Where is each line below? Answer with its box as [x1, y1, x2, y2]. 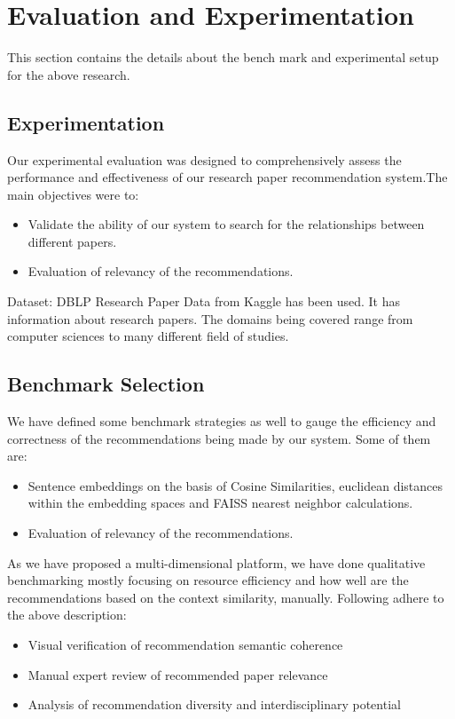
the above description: [7, 605, 127, 624]
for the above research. [7, 65, 130, 83]
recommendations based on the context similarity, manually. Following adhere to [7, 588, 444, 606]
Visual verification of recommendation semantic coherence [27, 636, 343, 653]
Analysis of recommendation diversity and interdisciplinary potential [27, 695, 401, 714]
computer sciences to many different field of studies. [7, 327, 289, 345]
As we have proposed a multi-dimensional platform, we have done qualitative [7, 553, 426, 572]
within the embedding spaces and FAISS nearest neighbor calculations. [27, 494, 413, 512]
